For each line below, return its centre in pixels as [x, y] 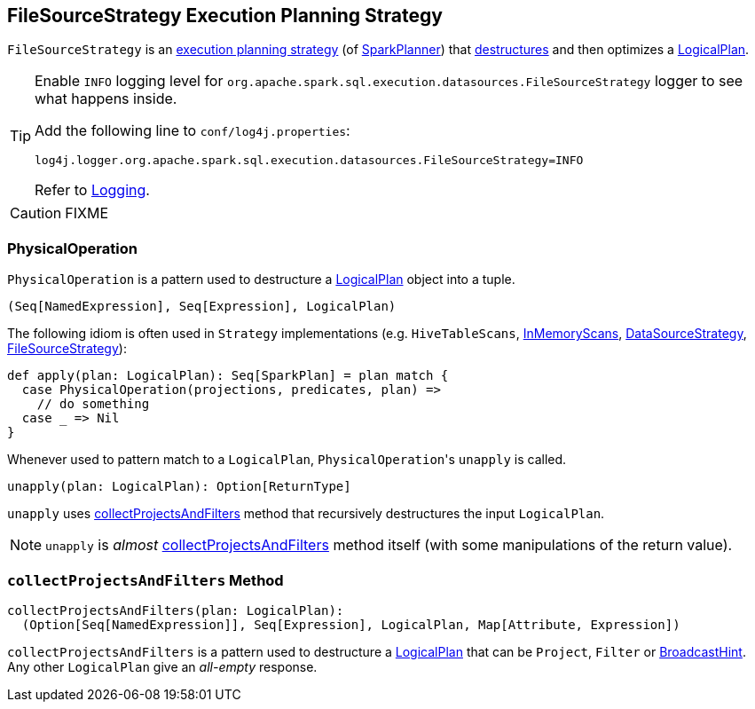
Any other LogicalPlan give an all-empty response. [162, 666]
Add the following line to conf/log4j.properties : [193, 131]
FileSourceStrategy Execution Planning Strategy [225, 16]
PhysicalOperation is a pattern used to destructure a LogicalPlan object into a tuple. [261, 280]
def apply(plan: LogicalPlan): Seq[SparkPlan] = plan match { [228, 376]
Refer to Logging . [92, 190]
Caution [36, 213]
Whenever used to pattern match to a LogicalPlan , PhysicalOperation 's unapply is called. [287, 460]
